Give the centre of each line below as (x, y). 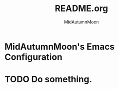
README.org (81, 9)
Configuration (34, 57)
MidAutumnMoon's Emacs (60, 46)
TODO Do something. (48, 80)
